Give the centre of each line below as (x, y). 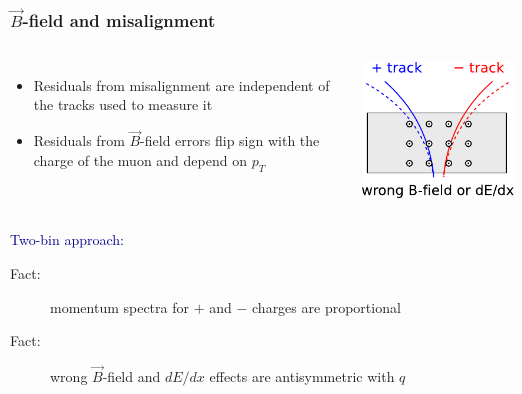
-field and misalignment (119, 19)
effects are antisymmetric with (302, 376)
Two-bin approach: (67, 239)
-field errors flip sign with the (230, 140)
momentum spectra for (119, 306)
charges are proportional (326, 306)
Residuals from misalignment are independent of (181, 84)
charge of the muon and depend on (140, 159)
